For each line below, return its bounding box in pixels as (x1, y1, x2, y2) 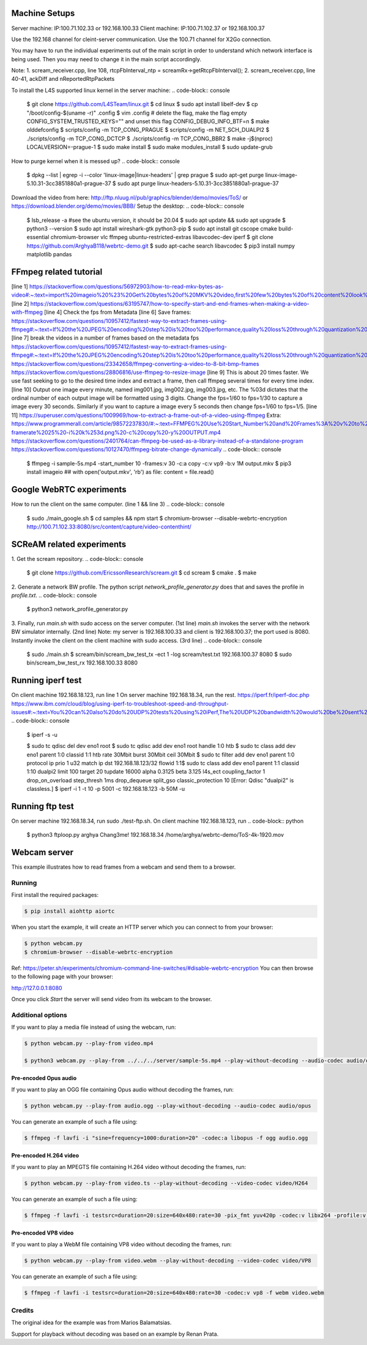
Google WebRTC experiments (11, 484, 127, 495)
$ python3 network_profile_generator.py (26, 606, 128, 613)
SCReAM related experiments (11, 539, 127, 549)
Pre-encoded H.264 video (11, 1152, 80, 1159)
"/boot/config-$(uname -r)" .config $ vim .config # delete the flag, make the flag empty (26, 109, 247, 116)
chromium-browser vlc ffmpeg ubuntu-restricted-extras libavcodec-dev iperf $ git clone (50, 234, 273, 241)
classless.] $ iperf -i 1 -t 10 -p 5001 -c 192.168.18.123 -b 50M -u (26, 785, 185, 793)
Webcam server (11, 847, 73, 858)
